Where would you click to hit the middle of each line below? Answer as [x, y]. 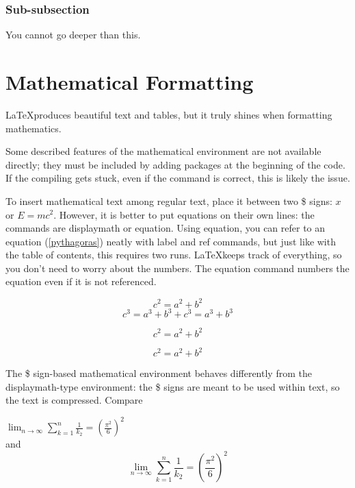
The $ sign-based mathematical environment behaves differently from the [159, 373]
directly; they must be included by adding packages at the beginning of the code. [175, 164]
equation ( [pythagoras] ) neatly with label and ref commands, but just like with [171, 241]
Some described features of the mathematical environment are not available [163, 151]
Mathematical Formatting [130, 82]
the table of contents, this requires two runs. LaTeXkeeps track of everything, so [174, 255]
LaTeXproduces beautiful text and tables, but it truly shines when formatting [169, 114]
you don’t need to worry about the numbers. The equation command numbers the [177, 268]
